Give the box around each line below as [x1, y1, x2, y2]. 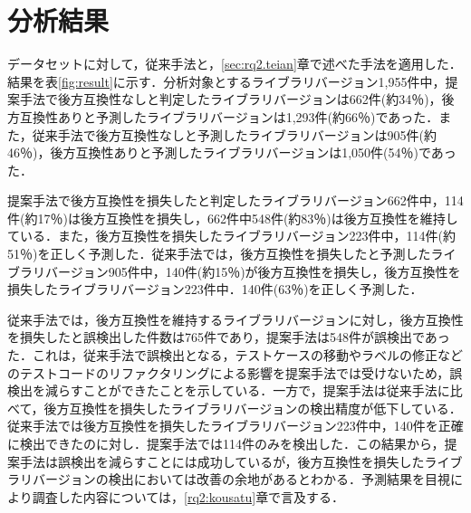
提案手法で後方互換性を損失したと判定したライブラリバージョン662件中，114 [7, 191, 464, 210]
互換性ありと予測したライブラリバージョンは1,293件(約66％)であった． [19, 107, 439, 126]
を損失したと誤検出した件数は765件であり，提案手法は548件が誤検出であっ [7, 328, 450, 347]
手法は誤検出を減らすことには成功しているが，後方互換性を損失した [19, 451, 425, 470]
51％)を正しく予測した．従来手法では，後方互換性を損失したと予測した [7, 244, 431, 263]
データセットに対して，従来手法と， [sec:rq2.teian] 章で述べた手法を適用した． [7, 54, 462, 73]
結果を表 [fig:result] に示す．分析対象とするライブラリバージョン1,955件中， [7, 71, 446, 90]
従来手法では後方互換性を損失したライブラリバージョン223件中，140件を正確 [7, 416, 464, 435]
